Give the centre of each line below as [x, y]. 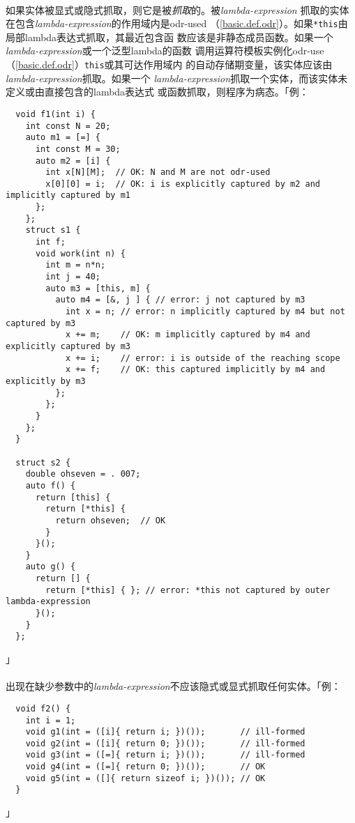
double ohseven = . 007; [83, 474]
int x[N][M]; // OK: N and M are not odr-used [158, 172]
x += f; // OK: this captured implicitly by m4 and [195, 370]
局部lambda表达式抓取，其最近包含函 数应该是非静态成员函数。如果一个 [169, 37]
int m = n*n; [76, 265]
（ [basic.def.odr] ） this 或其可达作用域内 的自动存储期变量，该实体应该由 [169, 64]
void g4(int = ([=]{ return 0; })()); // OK [145, 767]
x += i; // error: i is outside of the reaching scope [203, 358]
